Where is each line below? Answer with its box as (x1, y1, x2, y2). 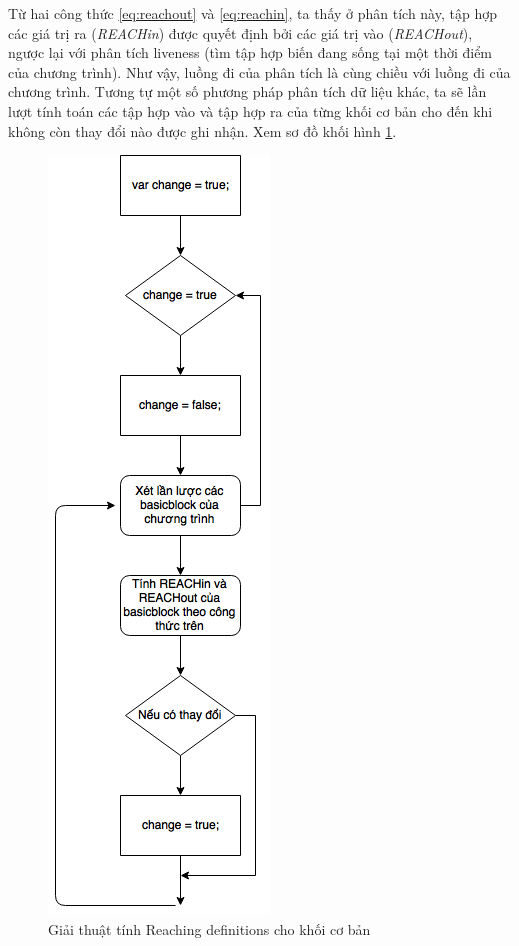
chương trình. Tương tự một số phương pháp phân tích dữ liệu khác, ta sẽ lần (8, 81, 487, 102)
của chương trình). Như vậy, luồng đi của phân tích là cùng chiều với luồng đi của (8, 61, 511, 82)
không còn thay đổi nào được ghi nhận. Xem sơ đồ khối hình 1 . (8, 120, 397, 141)
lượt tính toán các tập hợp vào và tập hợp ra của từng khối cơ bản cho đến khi (8, 100, 493, 121)
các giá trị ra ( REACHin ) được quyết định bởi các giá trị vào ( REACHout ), (8, 22, 473, 43)
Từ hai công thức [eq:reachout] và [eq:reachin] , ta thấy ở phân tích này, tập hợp (8, 3, 497, 23)
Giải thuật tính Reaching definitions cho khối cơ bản (48, 918, 371, 939)
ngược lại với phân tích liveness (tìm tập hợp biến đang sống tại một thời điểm (8, 42, 493, 63)
